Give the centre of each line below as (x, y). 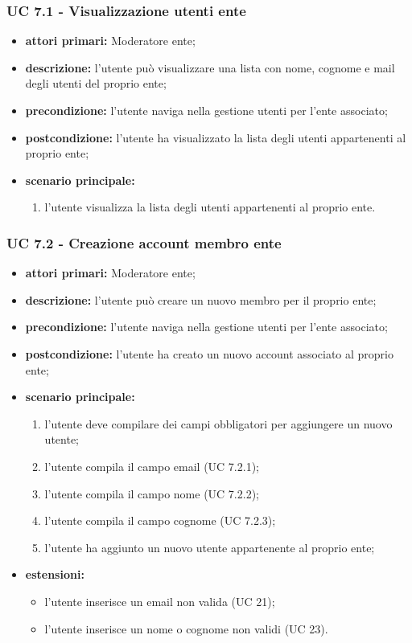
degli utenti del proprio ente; (96, 83)
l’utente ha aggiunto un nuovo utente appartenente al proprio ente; (210, 547)
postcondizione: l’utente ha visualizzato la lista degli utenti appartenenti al (216, 137)
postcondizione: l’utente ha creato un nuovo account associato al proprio (209, 353)
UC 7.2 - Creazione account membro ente (144, 242)
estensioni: (55, 574)
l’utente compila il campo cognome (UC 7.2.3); (160, 520)
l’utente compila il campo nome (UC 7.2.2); (152, 493)
